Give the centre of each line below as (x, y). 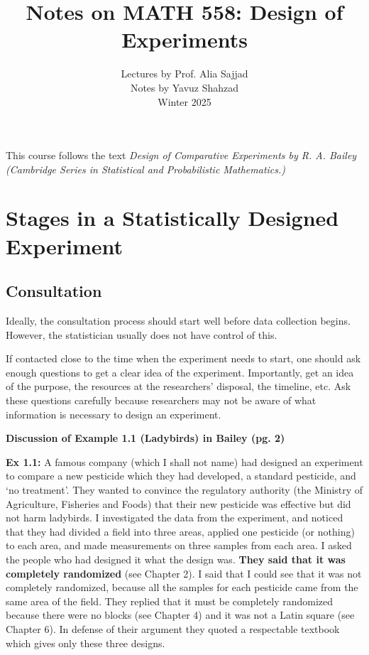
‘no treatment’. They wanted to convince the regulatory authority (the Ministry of (184, 489)
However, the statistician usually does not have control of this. (142, 334)
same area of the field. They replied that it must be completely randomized (170, 601)
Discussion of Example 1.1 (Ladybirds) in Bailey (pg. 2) (145, 438)
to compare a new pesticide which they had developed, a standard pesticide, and (181, 476)
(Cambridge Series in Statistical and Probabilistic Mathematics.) (146, 169)
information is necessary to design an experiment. (114, 414)
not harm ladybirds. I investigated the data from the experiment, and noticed (175, 518)
